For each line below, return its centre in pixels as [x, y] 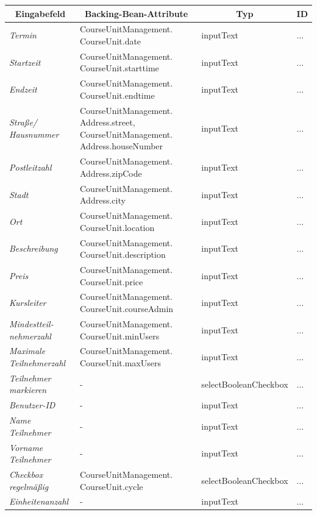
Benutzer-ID [32, 405]
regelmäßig [29, 486]
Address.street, [108, 122]
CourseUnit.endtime [117, 95]
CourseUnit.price [112, 281]
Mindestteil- [31, 323]
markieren [28, 390]
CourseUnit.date [111, 41]
